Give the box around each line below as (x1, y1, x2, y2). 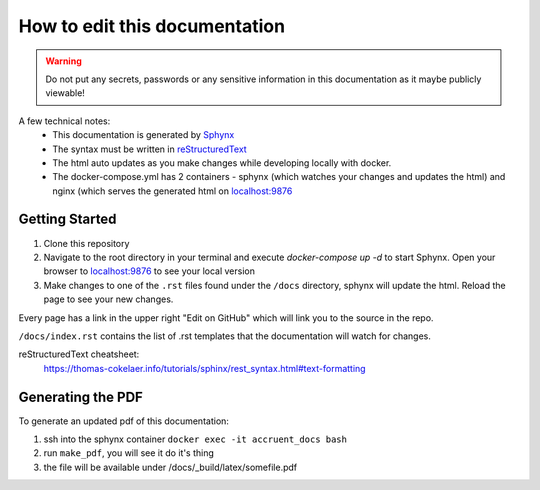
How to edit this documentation (18, 15, 285, 37)
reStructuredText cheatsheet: (18, 348, 140, 360)
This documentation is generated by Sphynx (52, 129, 235, 141)
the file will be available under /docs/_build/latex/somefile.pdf (43, 461, 298, 473)
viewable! (45, 87, 85, 99)
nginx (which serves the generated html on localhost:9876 (52, 185, 293, 197)
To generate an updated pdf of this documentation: (18, 415, 230, 427)
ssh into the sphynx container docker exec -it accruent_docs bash (43, 433, 347, 445)
